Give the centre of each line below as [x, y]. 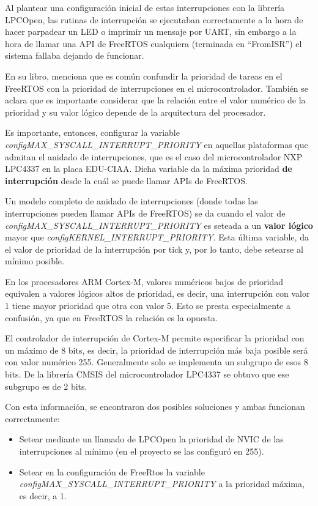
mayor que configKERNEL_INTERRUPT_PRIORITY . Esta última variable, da [157, 237]
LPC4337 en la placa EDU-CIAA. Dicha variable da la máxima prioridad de [149, 169]
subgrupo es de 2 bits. [46, 386]
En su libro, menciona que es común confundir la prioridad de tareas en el [144, 76]
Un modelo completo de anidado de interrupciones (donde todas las [131, 201]
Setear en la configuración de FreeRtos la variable [112, 471]
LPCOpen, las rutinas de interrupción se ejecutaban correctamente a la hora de [154, 19]
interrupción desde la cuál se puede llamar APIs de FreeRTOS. [126, 180]
